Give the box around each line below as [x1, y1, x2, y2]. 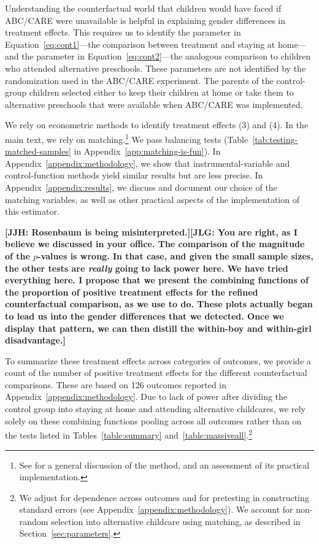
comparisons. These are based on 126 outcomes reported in [5, 378, 227, 391]
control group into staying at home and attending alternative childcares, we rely [5, 402, 306, 415]
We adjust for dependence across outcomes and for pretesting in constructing [19, 491, 309, 504]
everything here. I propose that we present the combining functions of [5, 274, 309, 286]
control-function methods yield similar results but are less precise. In [5, 169, 263, 182]
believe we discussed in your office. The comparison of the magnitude [5, 237, 305, 250]
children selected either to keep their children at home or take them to [29, 86, 294, 99]
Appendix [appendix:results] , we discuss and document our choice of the [5, 180, 277, 193]
